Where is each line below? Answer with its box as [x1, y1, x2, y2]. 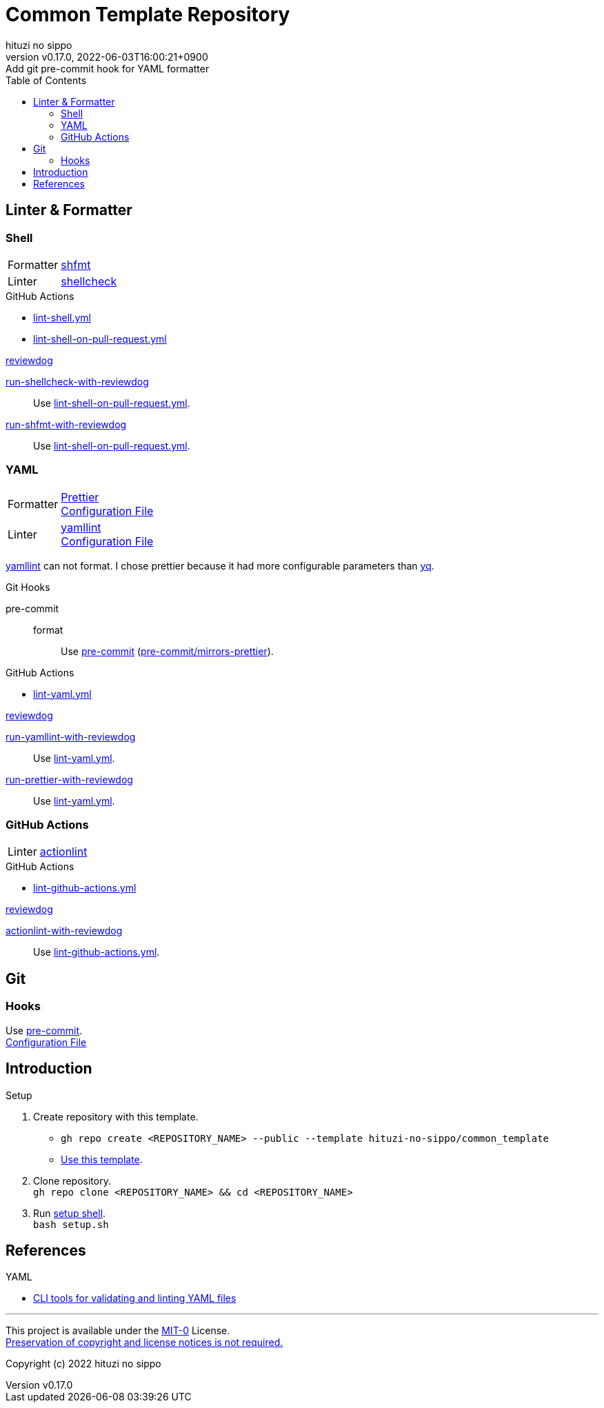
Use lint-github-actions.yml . [33, 946, 160, 958]
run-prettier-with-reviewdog [6, 773, 133, 785]
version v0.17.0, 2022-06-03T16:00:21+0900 [6, 50, 208, 63]
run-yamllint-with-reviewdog [6, 730, 136, 743]
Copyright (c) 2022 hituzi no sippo [6, 1358, 161, 1370]
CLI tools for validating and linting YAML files [33, 1292, 236, 1305]
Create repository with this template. [33, 1110, 199, 1123]
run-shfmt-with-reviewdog [6, 418, 127, 430]
